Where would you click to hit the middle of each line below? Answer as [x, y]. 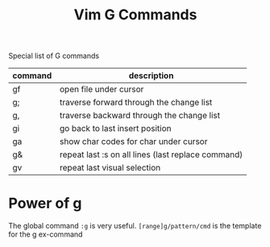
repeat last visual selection [110, 168]
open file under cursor [102, 89]
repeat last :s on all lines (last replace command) [151, 154]
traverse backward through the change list [139, 116]
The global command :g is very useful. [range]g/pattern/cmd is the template [135, 226]
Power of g [45, 204]
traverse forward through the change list [136, 102]
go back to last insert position [115, 129]
